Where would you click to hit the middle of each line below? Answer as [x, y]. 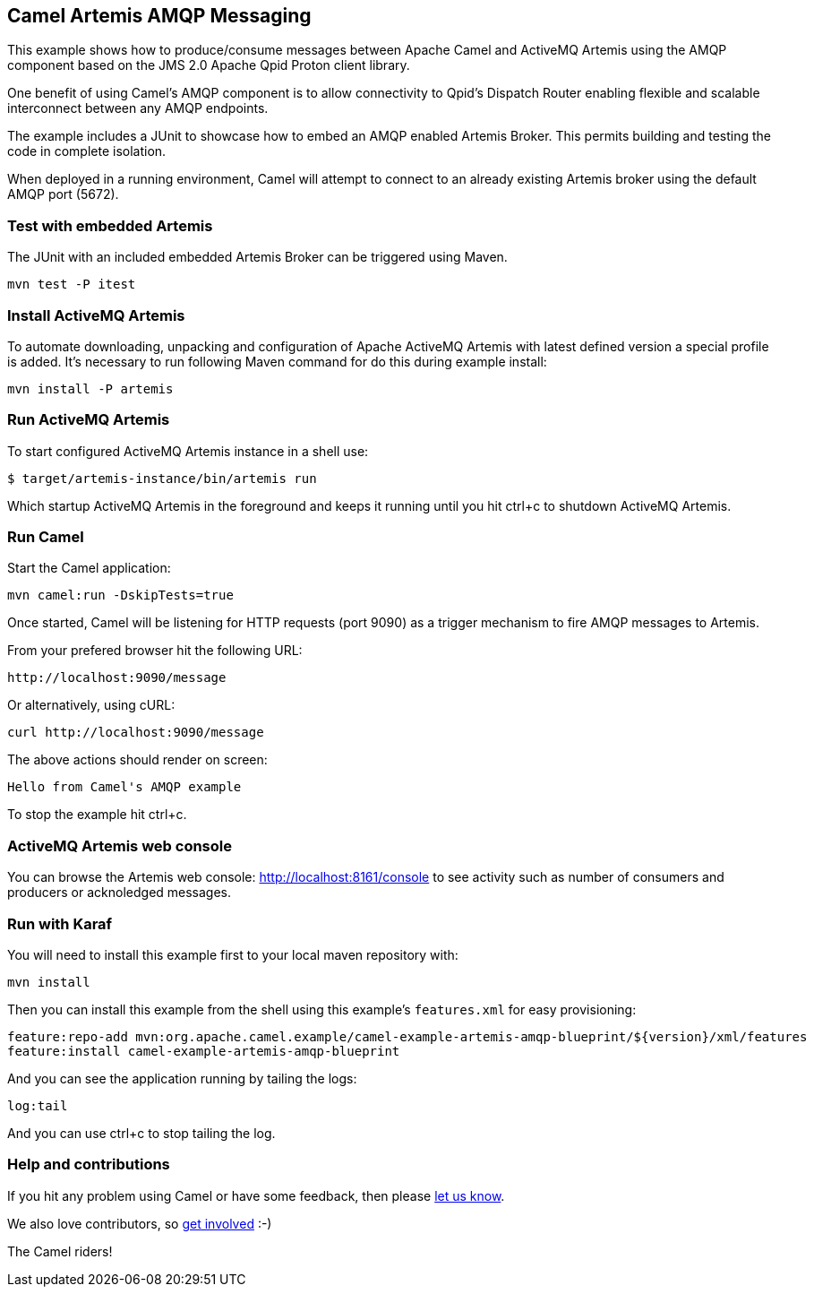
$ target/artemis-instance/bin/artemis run [162, 478]
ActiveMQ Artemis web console [120, 845]
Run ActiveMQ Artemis [89, 420]
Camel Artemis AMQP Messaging [159, 16]
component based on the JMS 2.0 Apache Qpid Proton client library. [209, 65]
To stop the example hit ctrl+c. [97, 815]
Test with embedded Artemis [110, 225]
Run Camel [46, 537]
